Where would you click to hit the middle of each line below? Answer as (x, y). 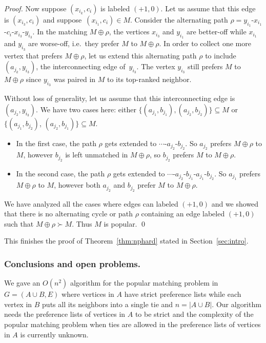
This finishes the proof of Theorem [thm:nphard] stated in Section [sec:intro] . (126, 241)
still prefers (205, 66)
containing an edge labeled (183, 214)
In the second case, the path (60, 173)
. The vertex (156, 66)
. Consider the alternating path (179, 19)
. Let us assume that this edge (208, 8)
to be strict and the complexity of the (194, 314)
